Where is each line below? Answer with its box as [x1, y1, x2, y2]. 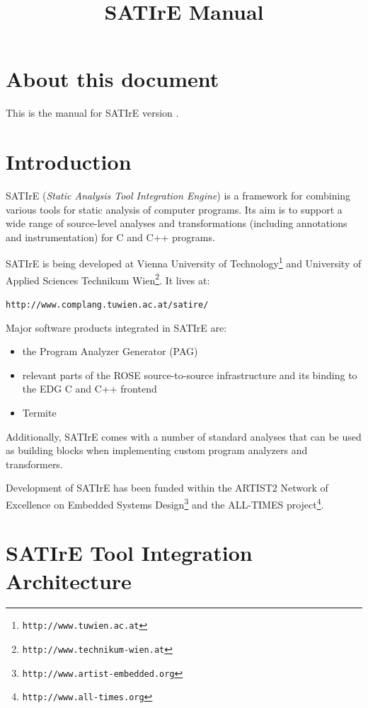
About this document [6, 64, 219, 93]
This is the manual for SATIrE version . [6, 105, 179, 120]
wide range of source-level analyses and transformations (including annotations [6, 216, 347, 231]
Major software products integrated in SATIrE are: [6, 320, 227, 335]
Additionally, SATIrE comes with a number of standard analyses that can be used [6, 429, 362, 443]
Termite [22, 405, 57, 419]
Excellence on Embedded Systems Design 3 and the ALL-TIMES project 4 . [6, 494, 324, 511]
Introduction [6, 147, 132, 176]
